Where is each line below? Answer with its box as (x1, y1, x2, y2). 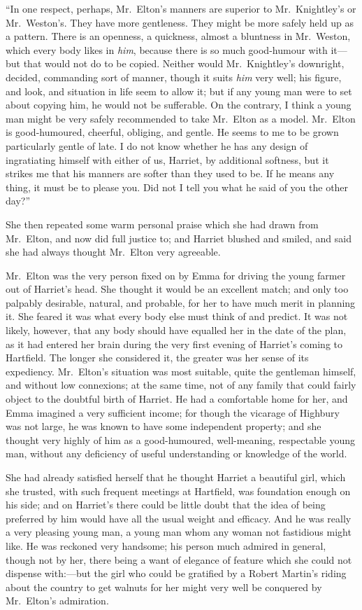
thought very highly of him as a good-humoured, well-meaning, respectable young (6, 432, 356, 447)
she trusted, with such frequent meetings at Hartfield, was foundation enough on (6, 483, 351, 498)
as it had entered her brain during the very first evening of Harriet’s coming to (6, 336, 343, 351)
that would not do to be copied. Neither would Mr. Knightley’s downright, (23, 56, 345, 71)
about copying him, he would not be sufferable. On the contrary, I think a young (6, 97, 352, 112)
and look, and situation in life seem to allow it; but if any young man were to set (6, 83, 352, 98)
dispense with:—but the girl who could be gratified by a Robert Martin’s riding (6, 566, 347, 581)
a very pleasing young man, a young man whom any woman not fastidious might (6, 525, 352, 539)
